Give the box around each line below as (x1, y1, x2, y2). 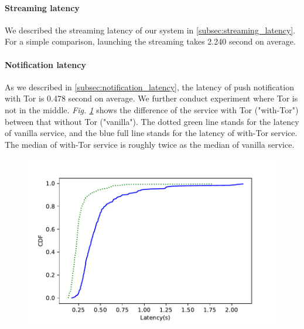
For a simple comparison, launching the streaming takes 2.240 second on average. (5, 35, 296, 48)
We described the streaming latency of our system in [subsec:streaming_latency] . (5, 23, 296, 36)
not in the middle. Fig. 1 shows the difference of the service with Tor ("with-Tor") (5, 103, 299, 116)
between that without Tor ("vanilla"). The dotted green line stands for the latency (5, 115, 299, 127)
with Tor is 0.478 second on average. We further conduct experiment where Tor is (5, 92, 298, 104)
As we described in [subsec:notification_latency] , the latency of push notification (5, 80, 294, 93)
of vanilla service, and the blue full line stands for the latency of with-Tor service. (5, 127, 298, 139)
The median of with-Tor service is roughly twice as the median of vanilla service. (5, 138, 295, 150)
